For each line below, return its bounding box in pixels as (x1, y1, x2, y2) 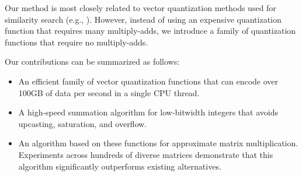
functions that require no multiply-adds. (5, 36, 148, 48)
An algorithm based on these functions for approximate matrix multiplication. (18, 137, 298, 149)
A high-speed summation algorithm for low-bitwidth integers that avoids (18, 106, 278, 118)
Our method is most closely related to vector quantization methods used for (5, 2, 276, 13)
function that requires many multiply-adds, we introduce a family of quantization (5, 24, 296, 37)
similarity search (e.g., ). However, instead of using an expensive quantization (5, 13, 282, 25)
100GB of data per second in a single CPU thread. (18, 86, 200, 98)
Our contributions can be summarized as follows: (5, 55, 180, 68)
